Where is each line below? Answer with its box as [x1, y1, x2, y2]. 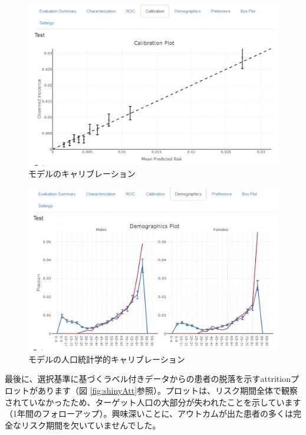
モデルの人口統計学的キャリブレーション [28, 352, 185, 365]
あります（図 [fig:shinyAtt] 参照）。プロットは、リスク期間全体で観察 [37, 384, 298, 396]
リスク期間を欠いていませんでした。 [21, 418, 161, 431]
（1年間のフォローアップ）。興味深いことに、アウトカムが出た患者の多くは [5, 407, 294, 420]
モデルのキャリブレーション [28, 167, 136, 180]
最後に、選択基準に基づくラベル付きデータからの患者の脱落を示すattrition [5, 373, 291, 385]
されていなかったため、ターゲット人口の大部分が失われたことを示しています [5, 396, 301, 408]
